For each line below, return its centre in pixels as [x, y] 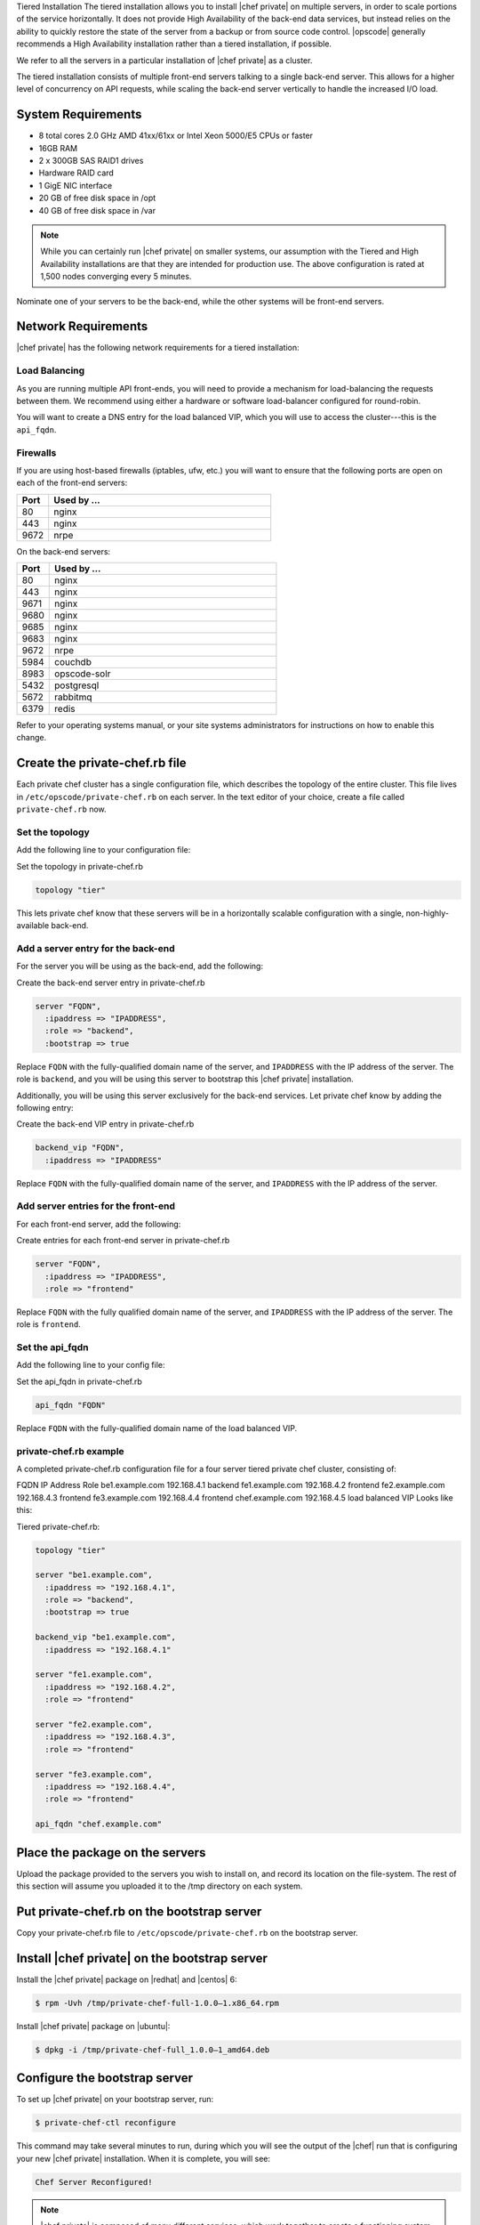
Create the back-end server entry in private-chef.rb [111, 983]
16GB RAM [58, 148]
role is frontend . [49, 1324]
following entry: [45, 1107]
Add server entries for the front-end [96, 1206]
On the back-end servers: [64, 551]
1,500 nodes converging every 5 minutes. [116, 277]
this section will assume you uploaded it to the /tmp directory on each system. [160, 1886]
